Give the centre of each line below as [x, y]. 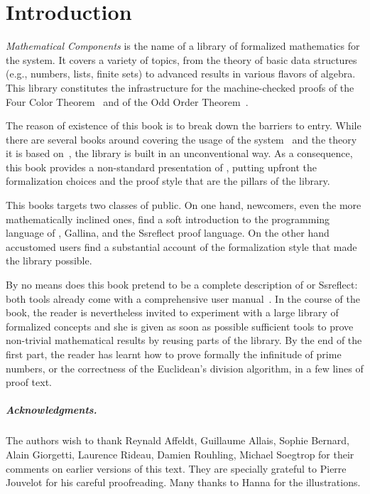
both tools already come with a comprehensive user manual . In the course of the [183, 298]
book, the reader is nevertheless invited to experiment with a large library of [172, 312]
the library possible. [49, 261]
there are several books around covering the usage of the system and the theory [181, 139]
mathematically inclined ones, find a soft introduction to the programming [168, 219]
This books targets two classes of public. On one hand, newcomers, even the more [184, 205]
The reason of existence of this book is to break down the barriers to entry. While [184, 125]
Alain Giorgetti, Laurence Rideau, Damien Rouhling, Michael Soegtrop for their [180, 454]
